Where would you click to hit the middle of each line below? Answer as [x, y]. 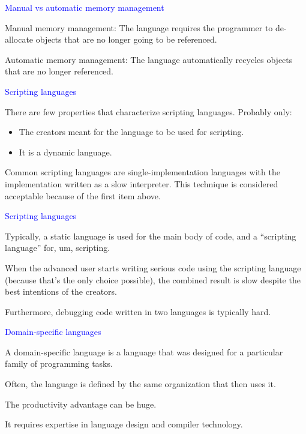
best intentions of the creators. [61, 291]
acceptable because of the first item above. [83, 195]
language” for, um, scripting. [58, 248]
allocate [19, 39]
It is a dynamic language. [65, 152]
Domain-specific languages [53, 332]
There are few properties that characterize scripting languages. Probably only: [148, 111]
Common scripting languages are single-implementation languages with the [142, 172]
